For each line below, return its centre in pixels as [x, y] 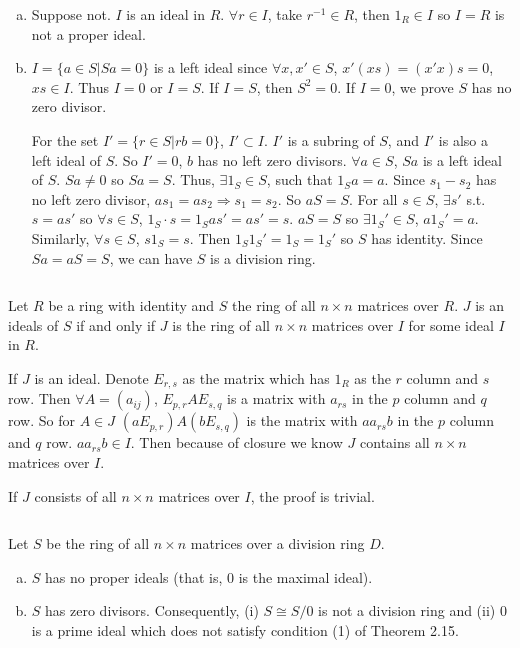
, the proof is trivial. [312, 495]
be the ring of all [98, 543]
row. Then [39, 398]
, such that [299, 179]
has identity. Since [427, 237]
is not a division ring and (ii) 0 [412, 610]
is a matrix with [276, 398]
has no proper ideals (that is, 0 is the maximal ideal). [209, 576]
